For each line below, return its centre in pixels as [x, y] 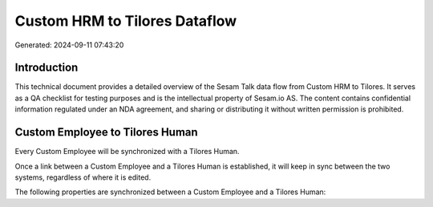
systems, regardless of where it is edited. [83, 177]
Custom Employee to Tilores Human [106, 132]
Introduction [47, 68]
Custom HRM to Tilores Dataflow [126, 21]
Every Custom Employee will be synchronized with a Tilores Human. [127, 152]
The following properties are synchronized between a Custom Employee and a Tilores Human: [170, 192]
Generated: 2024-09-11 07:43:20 [69, 45]
